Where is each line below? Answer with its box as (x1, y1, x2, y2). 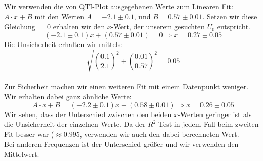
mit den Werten (34, 11, 84, 21)
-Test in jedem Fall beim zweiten (156, 119, 259, 129)
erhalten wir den (53, 21, 105, 32)
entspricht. (217, 21, 250, 32)
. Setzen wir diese (202, 11, 257, 21)
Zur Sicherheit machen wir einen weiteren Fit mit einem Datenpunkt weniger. (4, 81, 249, 91)
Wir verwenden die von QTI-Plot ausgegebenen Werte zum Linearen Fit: (4, 1, 233, 11)
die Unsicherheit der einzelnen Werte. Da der (4, 119, 146, 129)
